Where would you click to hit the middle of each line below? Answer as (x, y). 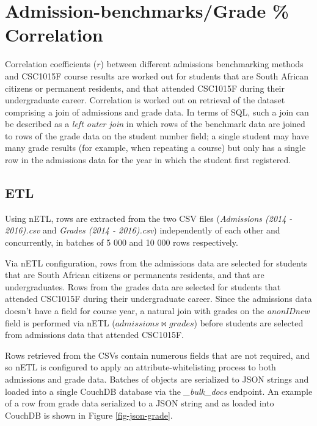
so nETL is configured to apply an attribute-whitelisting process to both (140, 367)
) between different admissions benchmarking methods (202, 64)
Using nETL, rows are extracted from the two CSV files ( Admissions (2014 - (149, 218)
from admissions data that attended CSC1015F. (94, 335)
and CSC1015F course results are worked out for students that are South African (157, 75)
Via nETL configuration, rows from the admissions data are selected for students (156, 263)
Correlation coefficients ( (51, 64)
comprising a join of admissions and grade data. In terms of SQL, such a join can (157, 112)
